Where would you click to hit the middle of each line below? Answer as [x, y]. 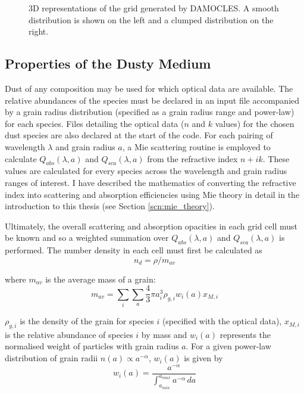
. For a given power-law [228, 346]
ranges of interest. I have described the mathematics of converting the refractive [151, 182]
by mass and [164, 334]
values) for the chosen [255, 123]
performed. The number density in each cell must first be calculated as [134, 250]
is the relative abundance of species [69, 334]
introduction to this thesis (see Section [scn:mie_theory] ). [110, 206]
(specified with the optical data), [222, 321]
